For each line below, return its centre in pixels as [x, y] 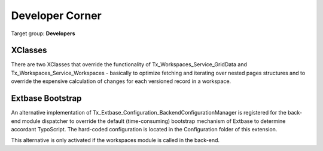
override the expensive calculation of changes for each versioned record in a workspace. [121, 81]
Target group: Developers [43, 33]
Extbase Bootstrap [46, 98]
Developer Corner [56, 16]
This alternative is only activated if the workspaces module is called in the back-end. [115, 140]
